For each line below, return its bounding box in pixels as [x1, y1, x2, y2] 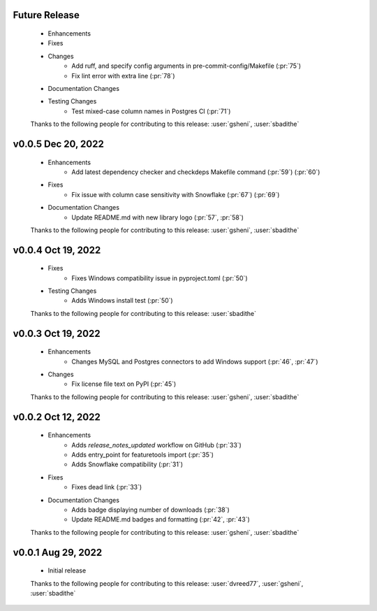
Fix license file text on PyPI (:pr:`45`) [71, 380, 177, 388]
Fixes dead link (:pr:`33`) [71, 483, 142, 491]
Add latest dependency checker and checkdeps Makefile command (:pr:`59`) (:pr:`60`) [71, 168, 320, 176]
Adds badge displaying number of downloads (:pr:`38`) [71, 505, 230, 514]
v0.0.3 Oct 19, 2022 [13, 327, 101, 339]
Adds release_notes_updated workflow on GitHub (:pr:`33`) [71, 440, 242, 449]
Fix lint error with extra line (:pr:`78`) [71, 71, 175, 80]
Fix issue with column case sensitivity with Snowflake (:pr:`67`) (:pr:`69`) [71, 190, 280, 199]
